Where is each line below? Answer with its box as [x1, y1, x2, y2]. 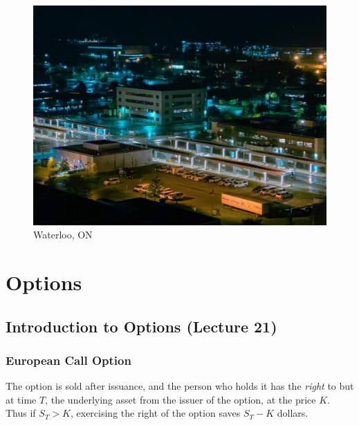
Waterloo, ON [33, 227, 93, 242]
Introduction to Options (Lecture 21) [6, 315, 277, 337]
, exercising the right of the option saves [70, 406, 241, 420]
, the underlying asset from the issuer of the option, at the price [45, 392, 316, 406]
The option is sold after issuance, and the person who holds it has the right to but [6, 379, 354, 393]
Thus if [6, 406, 36, 420]
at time [6, 392, 37, 406]
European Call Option [6, 351, 131, 368]
